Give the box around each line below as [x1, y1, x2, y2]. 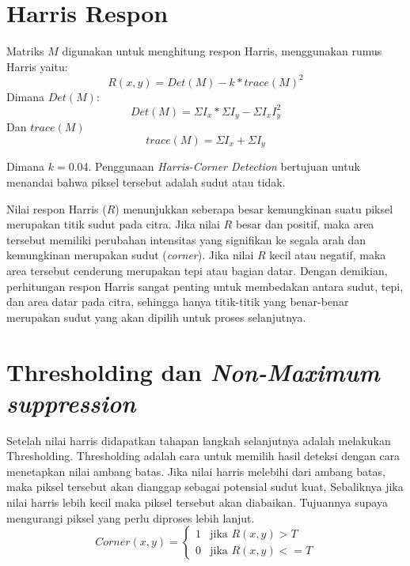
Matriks [6, 43, 44, 59]
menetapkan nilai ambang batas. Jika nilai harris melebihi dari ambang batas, [6, 462, 385, 479]
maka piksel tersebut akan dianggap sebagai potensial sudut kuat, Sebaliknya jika [6, 478, 404, 495]
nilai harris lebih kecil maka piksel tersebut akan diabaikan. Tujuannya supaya [6, 494, 388, 511]
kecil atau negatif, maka [269, 247, 386, 263]
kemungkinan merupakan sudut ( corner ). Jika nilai [6, 247, 254, 263]
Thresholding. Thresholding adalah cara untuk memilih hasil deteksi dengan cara [6, 447, 401, 464]
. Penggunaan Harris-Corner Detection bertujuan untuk [88, 158, 360, 175]
